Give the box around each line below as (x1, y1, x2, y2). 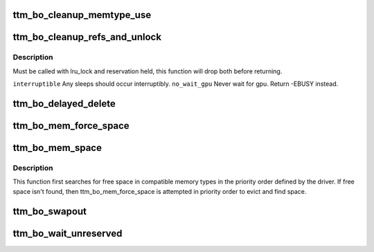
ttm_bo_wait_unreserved (12, 227, 123, 239)
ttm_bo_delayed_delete (12, 98, 116, 109)
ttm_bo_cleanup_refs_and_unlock (12, 31, 162, 43)
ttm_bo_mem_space (12, 142, 102, 154)
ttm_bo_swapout (12, 205, 87, 217)
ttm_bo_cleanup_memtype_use (12, 9, 152, 21)
